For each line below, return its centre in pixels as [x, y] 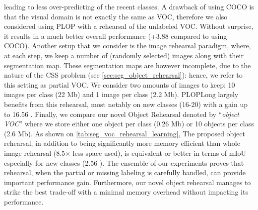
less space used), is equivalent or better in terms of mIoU [159, 153]
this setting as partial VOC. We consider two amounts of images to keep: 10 [120, 84]
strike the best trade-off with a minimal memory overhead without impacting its [126, 192]
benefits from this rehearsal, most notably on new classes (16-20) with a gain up [126, 104]
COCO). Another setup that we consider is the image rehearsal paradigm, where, [128, 46]
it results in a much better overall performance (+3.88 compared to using [116, 36]
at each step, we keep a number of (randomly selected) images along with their [124, 55]
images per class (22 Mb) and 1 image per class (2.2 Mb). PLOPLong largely [121, 94]
